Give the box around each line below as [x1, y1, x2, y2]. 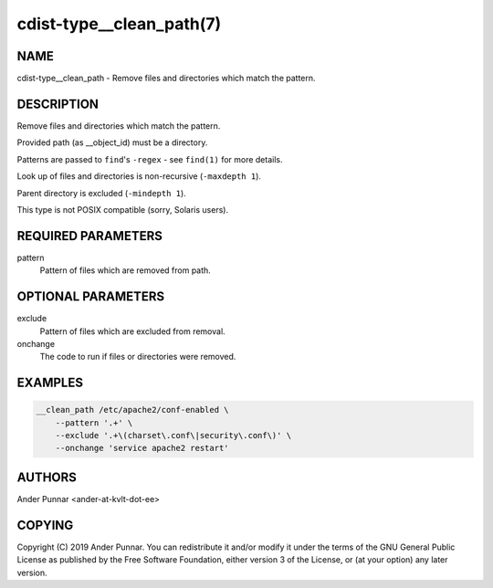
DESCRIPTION [16, 96, 100, 111]
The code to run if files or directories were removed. [39, 352, 236, 362]
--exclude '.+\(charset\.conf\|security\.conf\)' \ [55, 430, 292, 441]
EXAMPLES [16, 375, 84, 391]
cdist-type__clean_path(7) [16, 14, 222, 34]
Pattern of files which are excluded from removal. [39, 325, 226, 337]
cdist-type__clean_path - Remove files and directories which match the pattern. [16, 73, 316, 84]
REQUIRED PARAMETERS [16, 228, 163, 244]
